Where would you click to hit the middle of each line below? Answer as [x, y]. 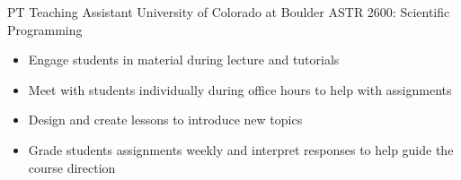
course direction [72, 167]
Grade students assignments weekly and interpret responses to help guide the [241, 149]
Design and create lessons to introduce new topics [165, 120]
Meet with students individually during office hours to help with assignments [240, 89]
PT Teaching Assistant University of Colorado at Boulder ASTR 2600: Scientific [229, 12]
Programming [45, 29]
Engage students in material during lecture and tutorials [184, 60]
